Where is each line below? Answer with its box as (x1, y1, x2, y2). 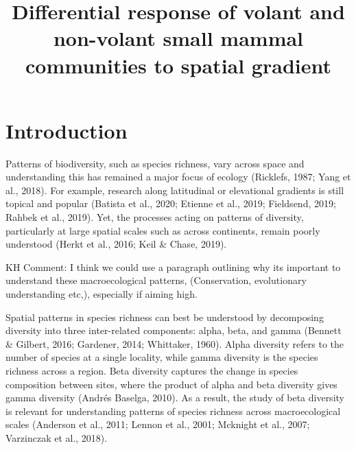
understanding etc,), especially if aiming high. (5, 287, 198, 301)
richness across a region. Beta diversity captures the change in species (5, 364, 298, 377)
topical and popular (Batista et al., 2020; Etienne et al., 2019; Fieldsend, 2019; (5, 196, 336, 211)
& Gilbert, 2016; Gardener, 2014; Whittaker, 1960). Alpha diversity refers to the (5, 336, 344, 351)
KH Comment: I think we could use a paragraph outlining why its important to (5, 259, 341, 274)
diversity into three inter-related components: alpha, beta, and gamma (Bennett (5, 323, 342, 337)
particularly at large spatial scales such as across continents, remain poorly (5, 223, 320, 237)
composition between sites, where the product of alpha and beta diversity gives (5, 377, 337, 391)
